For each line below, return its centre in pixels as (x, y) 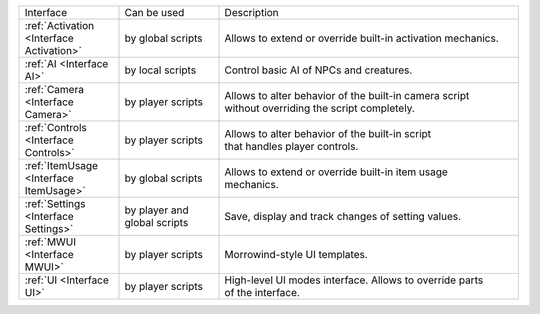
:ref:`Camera (54, 89)
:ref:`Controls (55, 127)
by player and (156, 210)
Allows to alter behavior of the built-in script (328, 133)
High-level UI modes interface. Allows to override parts (354, 280)
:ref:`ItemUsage (61, 165)
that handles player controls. (291, 146)
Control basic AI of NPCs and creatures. (318, 70)
